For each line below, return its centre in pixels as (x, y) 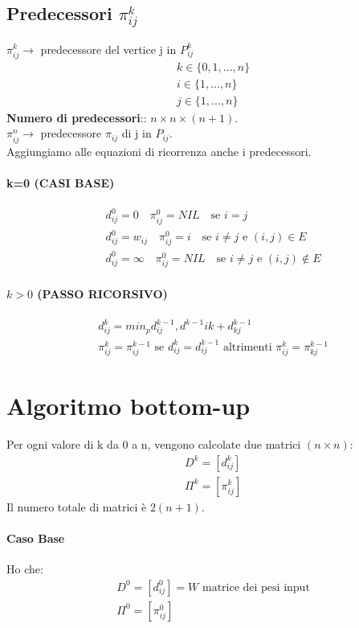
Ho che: (25, 568)
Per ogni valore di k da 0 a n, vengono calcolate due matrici (154, 443)
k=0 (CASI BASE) (61, 182)
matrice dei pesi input (256, 587)
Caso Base (36, 538)
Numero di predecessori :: (77, 117)
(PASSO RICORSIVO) (102, 293)
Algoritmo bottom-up (129, 405)
